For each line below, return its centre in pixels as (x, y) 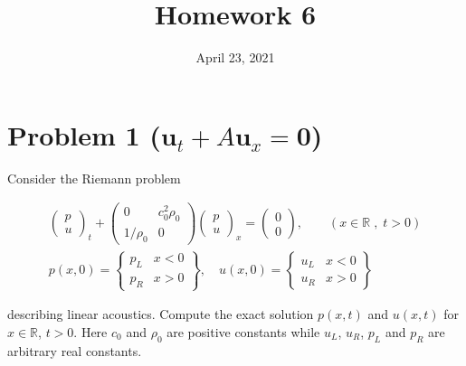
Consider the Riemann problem (94, 178)
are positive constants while (243, 331)
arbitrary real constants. (75, 350)
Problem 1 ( (84, 134)
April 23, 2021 (235, 57)
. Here (90, 331)
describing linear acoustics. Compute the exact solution (161, 314)
